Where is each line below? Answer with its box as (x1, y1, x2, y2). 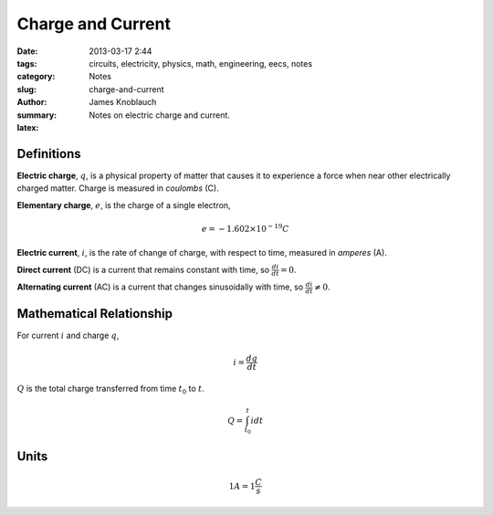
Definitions (16, 146, 81, 162)
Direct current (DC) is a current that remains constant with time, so (16, 264, 269, 275)
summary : (16, 110, 58, 121)
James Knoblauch (89, 97, 157, 108)
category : (16, 71, 56, 82)
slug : (16, 83, 37, 95)
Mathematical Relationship (16, 306, 173, 321)
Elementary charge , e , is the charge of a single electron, (16, 199, 232, 210)
